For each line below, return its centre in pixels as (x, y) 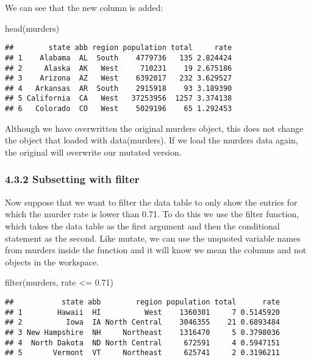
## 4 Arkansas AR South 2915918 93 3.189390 (119, 88)
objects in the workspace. (52, 261)
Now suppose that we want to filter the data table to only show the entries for (151, 202)
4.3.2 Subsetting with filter (72, 179)
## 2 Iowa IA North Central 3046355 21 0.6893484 (143, 322)
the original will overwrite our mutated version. (93, 152)
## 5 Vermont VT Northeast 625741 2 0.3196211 (143, 353)
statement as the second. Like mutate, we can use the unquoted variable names (153, 238)
